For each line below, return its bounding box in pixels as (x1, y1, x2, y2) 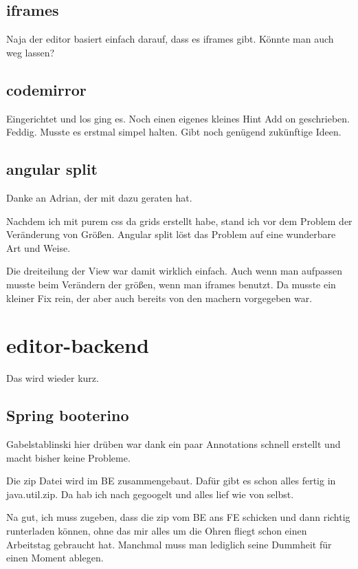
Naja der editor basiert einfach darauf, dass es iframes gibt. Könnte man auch (6, 32, 334, 46)
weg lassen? (6, 45, 55, 59)
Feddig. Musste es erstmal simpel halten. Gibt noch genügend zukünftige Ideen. (6, 125, 342, 139)
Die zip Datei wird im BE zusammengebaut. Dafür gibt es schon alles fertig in (6, 473, 336, 488)
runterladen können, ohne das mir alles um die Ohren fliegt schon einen (6, 524, 307, 538)
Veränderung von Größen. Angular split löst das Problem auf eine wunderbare (6, 227, 336, 241)
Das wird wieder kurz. (6, 371, 99, 385)
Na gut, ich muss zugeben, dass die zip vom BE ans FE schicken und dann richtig (6, 510, 350, 524)
